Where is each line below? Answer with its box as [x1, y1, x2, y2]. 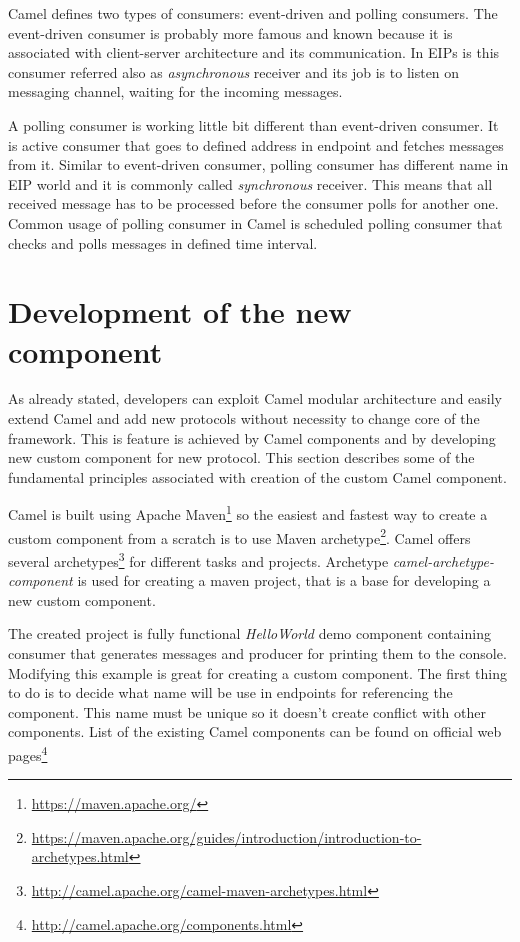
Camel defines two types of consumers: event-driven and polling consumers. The [8, 3, 498, 23]
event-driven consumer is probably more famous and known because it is [8, 22, 453, 43]
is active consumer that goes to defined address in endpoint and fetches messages [8, 134, 504, 155]
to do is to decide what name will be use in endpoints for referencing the [8, 682, 453, 703]
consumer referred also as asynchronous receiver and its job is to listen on [8, 61, 460, 82]
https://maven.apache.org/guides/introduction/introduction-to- [31, 826, 422, 847]
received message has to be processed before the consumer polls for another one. [8, 193, 499, 214]
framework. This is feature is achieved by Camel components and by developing [8, 427, 496, 448]
